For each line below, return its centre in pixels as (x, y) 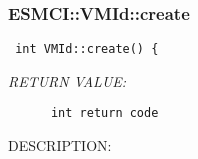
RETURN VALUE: (67, 80)
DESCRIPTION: (60, 145)
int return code (104, 113)
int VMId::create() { (87, 49)
